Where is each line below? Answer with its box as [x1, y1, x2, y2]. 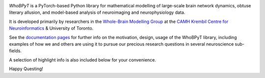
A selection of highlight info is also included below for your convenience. [9, 57, 157, 63]
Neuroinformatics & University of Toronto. [9, 25, 94, 31]
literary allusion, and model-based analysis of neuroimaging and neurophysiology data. [9, 10, 185, 16]
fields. [9, 48, 22, 54]
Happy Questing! [9, 66, 44, 72]
